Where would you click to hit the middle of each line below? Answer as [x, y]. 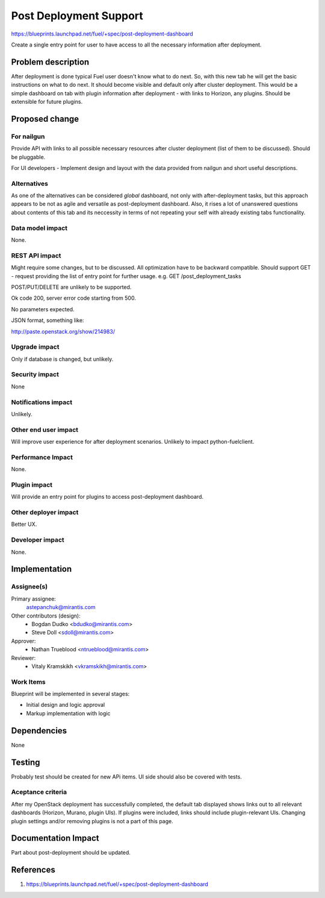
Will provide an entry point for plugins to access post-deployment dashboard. [107, 497]
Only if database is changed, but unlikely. [62, 359]
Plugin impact [32, 484]
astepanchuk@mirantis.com [61, 607]
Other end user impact [45, 429]
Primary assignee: [34, 599]
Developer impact [38, 540]
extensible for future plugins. [47, 102]
